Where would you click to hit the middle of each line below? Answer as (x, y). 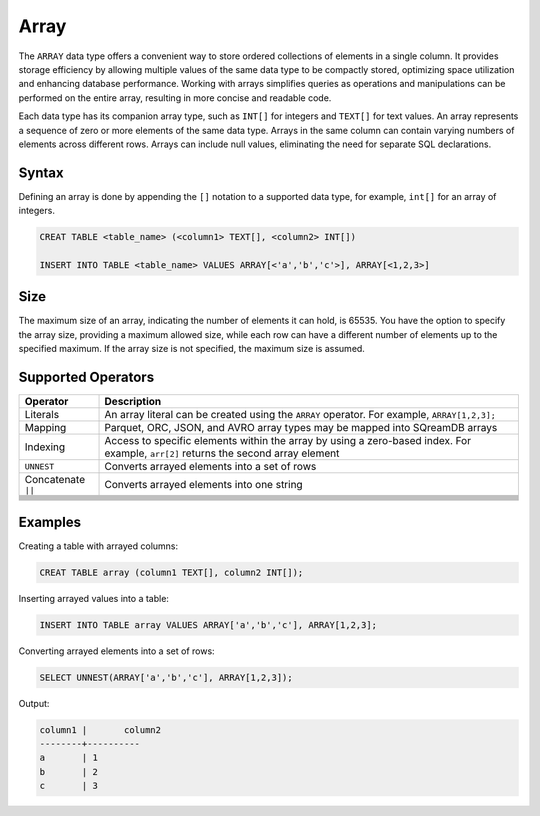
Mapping (45, 428)
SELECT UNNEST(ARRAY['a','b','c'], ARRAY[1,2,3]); (166, 677)
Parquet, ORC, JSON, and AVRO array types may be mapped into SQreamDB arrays (301, 428)
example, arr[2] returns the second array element (222, 453)
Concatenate (54, 480)
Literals (42, 415)
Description (133, 402)
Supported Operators (86, 377)
